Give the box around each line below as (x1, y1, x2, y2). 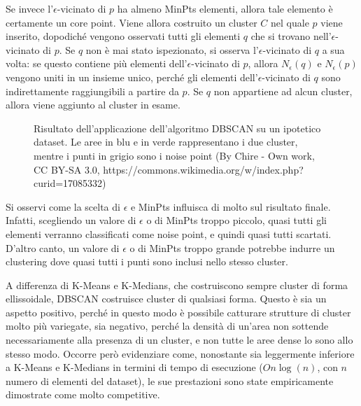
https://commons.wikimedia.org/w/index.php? (103, 162, 304, 176)
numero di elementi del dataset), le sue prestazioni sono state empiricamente (6, 373, 334, 388)
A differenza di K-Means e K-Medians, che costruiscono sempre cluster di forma (6, 277, 348, 292)
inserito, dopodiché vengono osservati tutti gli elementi (6, 29, 241, 43)
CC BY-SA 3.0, (34, 162, 100, 176)
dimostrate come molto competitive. (6, 387, 160, 402)
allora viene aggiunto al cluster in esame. (6, 97, 180, 112)
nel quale (271, 15, 309, 29)
